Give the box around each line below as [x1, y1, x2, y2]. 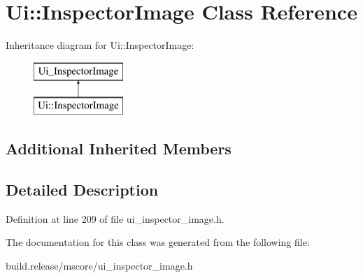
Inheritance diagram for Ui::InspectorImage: [6, 38, 194, 52]
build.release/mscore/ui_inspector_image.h [6, 258, 193, 273]
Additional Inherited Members [6, 138, 232, 159]
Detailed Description [6, 179, 159, 200]
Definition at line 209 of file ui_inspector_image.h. [6, 211, 225, 226]
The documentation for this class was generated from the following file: [6, 235, 310, 249]
